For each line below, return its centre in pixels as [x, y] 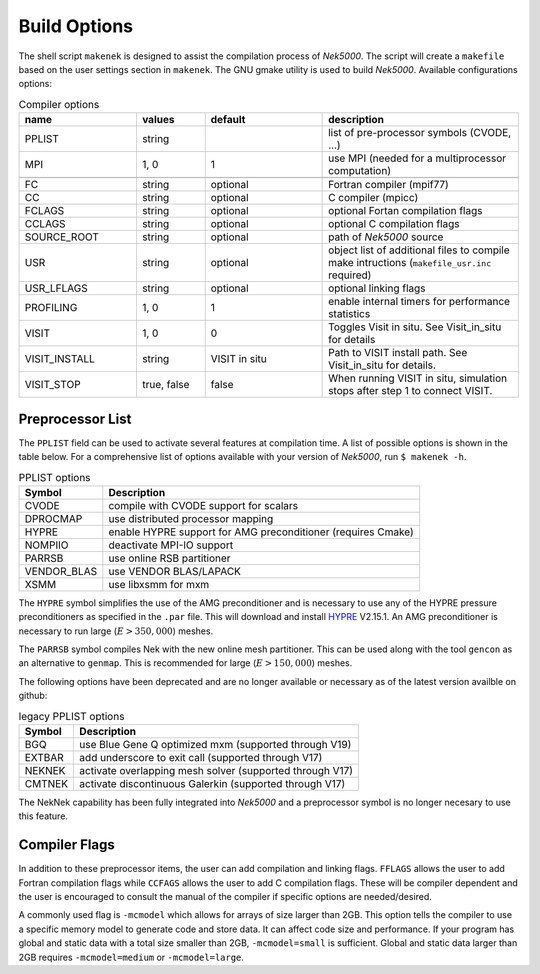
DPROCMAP [53, 518]
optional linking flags [377, 288]
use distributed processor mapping [191, 518]
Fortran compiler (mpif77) [388, 185]
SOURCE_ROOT [62, 237]
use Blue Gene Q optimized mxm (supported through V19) [215, 744]
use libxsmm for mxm [159, 584]
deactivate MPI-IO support [171, 545]
